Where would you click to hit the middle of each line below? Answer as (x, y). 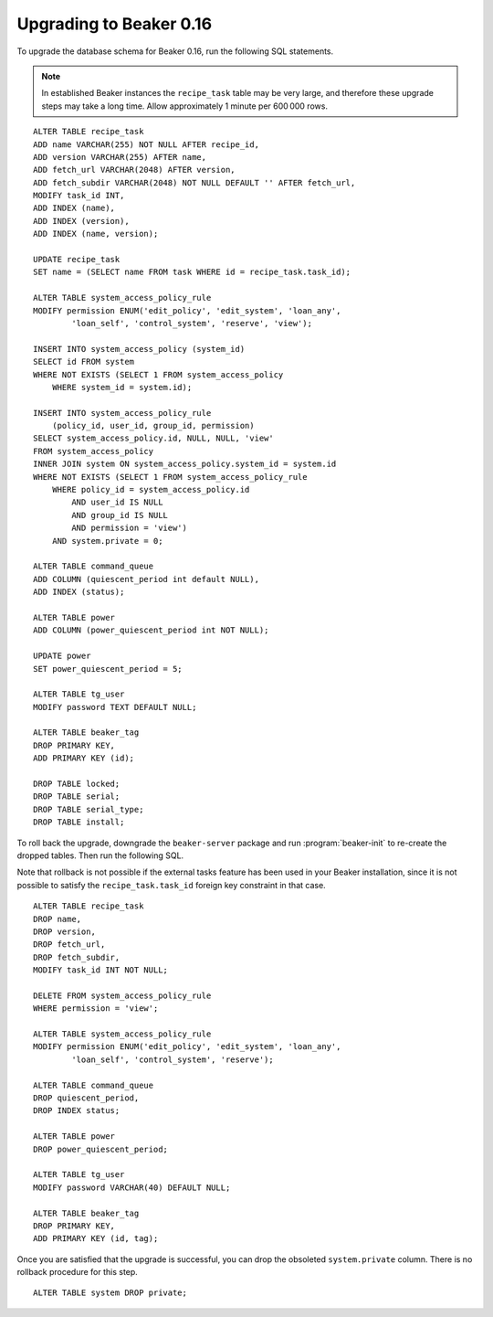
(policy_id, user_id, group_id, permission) (153, 426)
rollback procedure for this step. (78, 1272)
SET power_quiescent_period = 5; (108, 669)
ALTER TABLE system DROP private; (110, 1293)
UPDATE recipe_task (77, 260)
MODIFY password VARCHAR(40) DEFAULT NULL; (132, 1187)
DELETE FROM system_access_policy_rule (122, 995)
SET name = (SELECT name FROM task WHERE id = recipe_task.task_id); (192, 272)
